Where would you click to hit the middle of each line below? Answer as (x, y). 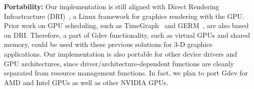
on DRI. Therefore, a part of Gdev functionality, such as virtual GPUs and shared (127, 35)
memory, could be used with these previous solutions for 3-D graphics (108, 44)
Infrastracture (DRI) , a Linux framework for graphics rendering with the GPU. (124, 16)
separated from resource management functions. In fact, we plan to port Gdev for (126, 73)
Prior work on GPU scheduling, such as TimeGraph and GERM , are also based (127, 25)
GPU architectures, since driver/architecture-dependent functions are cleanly (119, 63)
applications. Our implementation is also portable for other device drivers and (121, 53)
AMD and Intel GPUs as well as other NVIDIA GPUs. (86, 82)
